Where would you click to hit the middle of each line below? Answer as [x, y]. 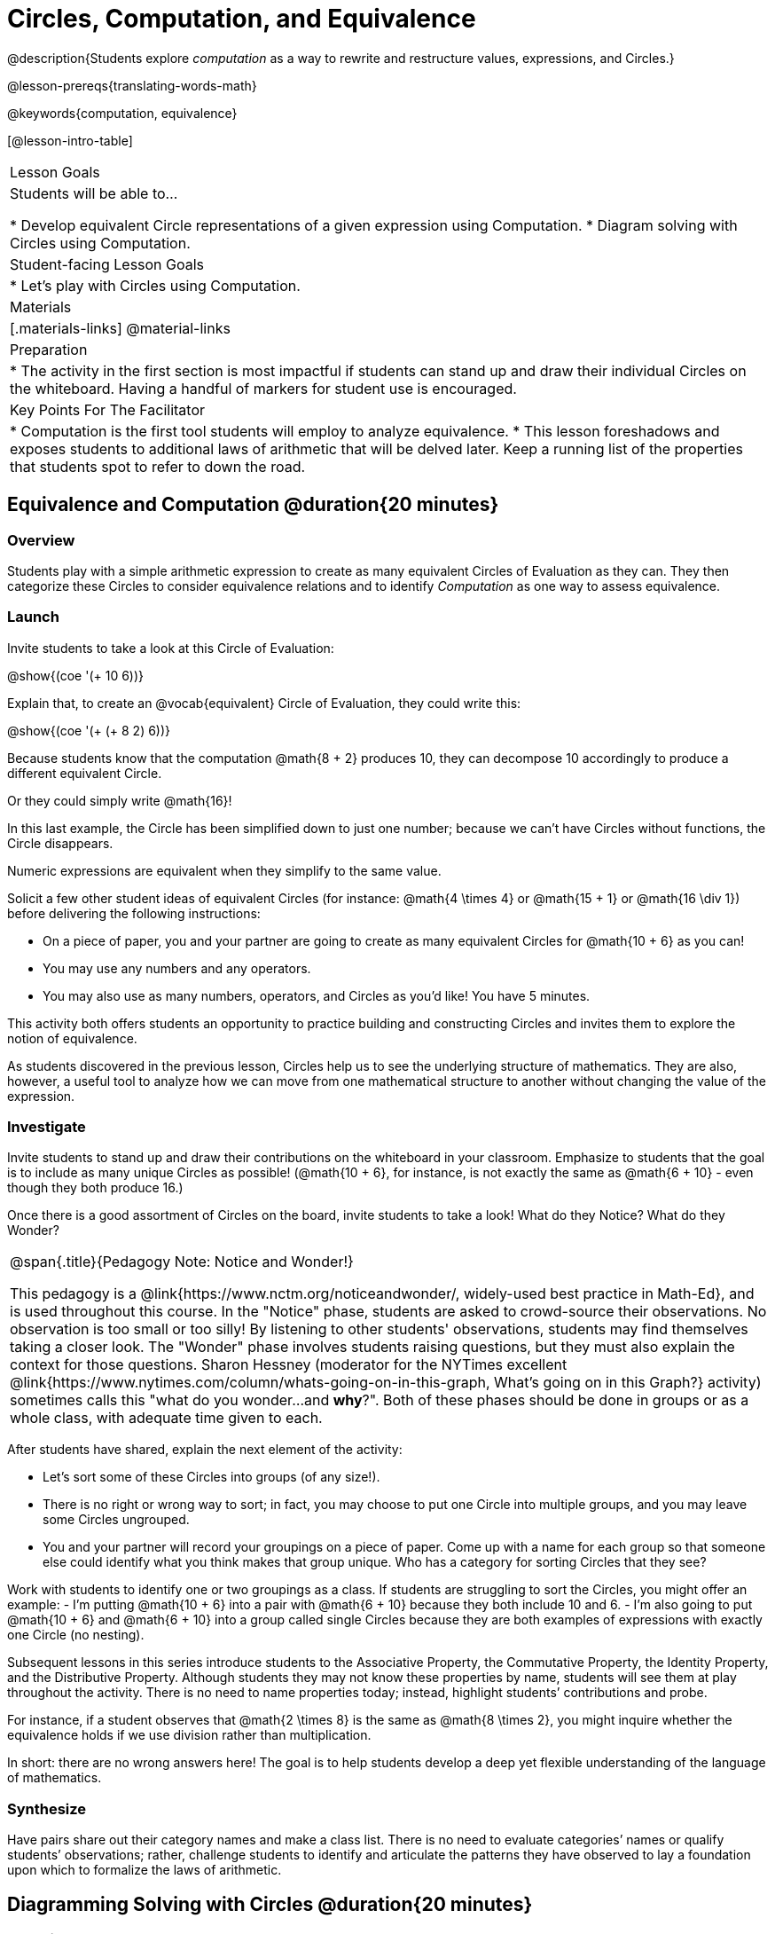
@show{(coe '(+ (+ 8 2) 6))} [89, 730]
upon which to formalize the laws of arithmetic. [145, 1870]
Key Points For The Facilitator [108, 409]
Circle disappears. [60, 843]
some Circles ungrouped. [116, 1520]
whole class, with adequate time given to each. [166, 1418]
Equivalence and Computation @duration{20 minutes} [253, 505]
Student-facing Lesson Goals [107, 264]
